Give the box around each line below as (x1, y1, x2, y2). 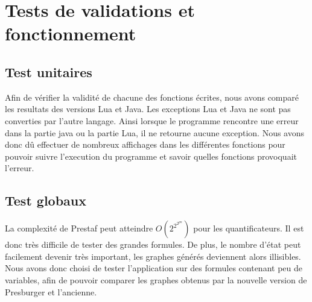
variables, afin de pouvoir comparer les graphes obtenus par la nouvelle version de (5, 273, 307, 286)
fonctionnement (5, 21, 136, 46)
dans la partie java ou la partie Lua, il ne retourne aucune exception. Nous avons (5, 126, 305, 139)
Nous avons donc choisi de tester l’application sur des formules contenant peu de (5, 262, 302, 274)
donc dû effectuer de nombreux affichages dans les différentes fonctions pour (5, 138, 285, 151)
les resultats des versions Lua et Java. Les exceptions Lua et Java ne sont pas (5, 102, 291, 115)
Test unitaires (5, 62, 92, 81)
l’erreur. (5, 162, 34, 174)
